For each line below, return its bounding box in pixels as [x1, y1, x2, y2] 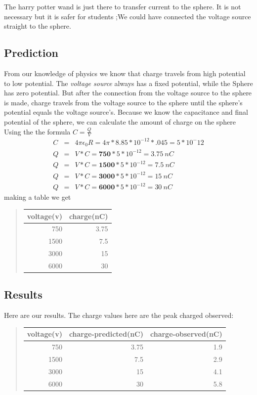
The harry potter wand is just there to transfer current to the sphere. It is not [4, 1, 241, 11]
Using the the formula [4, 126, 71, 136]
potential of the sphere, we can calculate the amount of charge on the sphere [4, 116, 236, 127]
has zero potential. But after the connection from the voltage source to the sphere [4, 88, 252, 98]
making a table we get [4, 192, 71, 202]
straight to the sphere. [4, 21, 71, 31]
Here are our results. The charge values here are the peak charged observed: [4, 310, 234, 320]
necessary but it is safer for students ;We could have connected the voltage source [4, 11, 251, 21]
